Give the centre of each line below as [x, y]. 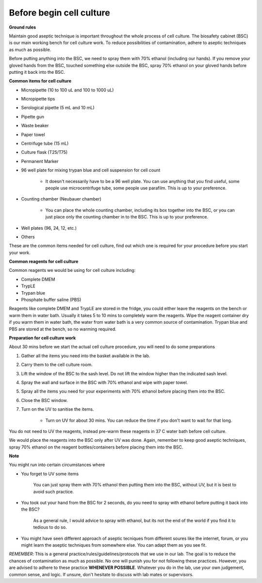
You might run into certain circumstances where [57, 465]
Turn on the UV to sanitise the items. [57, 409]
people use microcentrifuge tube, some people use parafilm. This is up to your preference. [136, 188]
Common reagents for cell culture [44, 262]
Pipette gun [33, 117]
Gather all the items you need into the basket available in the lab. [86, 356]
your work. [20, 252]
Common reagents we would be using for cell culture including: [72, 270]
